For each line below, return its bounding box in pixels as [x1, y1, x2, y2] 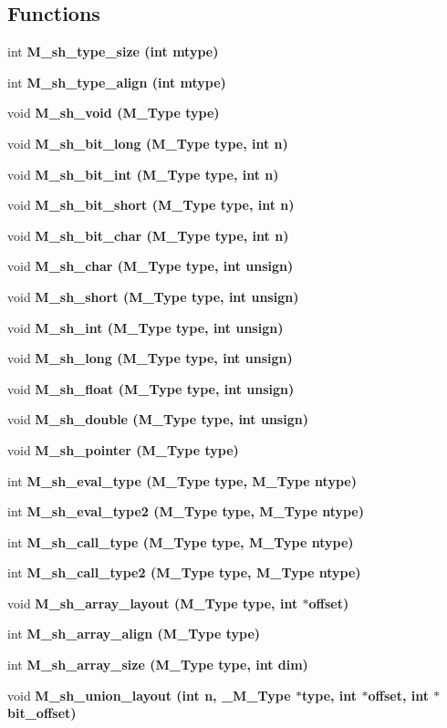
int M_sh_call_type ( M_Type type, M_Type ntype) [7, 532, 354, 551]
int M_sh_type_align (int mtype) [7, 72, 226, 91]
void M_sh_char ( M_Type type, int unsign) [7, 256, 294, 276]
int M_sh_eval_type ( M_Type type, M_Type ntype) [7, 471, 357, 490]
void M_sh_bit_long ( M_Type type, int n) [7, 133, 288, 152]
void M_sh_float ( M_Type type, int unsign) [7, 379, 295, 398]
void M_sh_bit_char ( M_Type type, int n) [7, 225, 289, 244]
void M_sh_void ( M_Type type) [7, 103, 220, 122]
